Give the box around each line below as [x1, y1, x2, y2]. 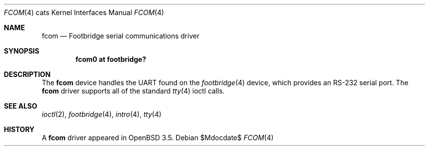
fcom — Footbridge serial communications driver [42, 32, 200, 40]
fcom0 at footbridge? [75, 55, 146, 63]
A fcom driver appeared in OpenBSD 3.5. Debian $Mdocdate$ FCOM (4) [42, 133, 274, 142]
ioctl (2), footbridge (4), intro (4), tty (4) [42, 110, 162, 118]
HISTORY [4, 125, 35, 133]
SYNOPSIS [4, 47, 40, 55]
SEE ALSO [4, 102, 37, 110]
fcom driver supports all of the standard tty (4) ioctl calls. [42, 87, 225, 95]
